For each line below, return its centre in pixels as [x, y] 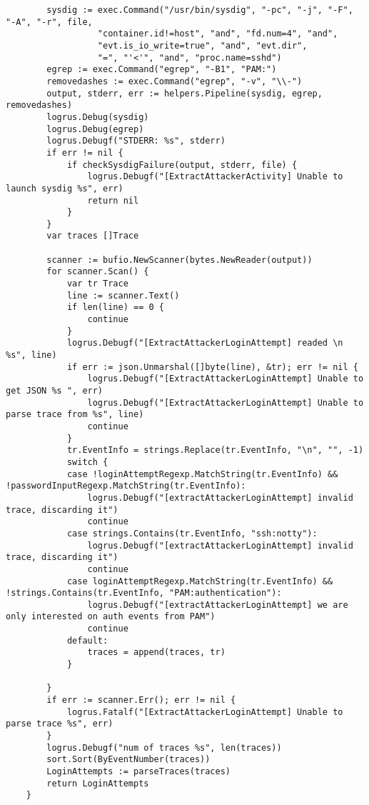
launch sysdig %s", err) [65, 188]
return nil [113, 200]
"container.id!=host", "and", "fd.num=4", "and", [218, 34]
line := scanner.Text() [123, 295]
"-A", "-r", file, [49, 22]
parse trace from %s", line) [75, 415]
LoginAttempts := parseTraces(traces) [138, 771]
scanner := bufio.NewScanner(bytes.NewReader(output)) [180, 260]
